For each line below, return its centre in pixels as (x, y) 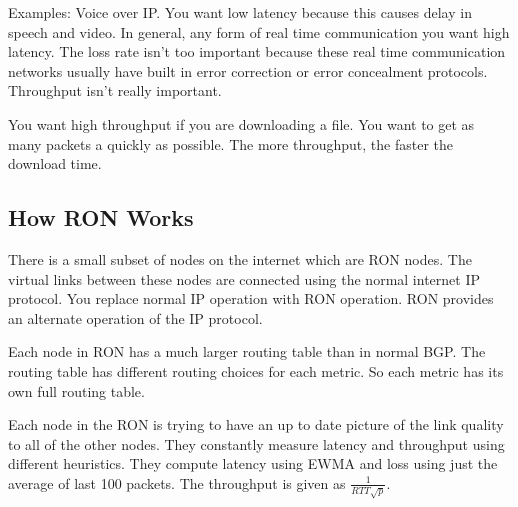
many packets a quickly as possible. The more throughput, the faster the (230, 143)
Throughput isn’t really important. (115, 90)
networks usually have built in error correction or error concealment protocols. (248, 70)
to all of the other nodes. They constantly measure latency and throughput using (256, 443)
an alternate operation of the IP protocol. (135, 317)
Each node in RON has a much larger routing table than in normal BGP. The (247, 351)
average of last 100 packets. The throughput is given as (177, 482)
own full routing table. (76, 390)
